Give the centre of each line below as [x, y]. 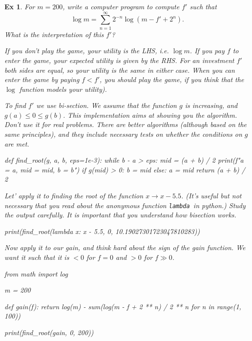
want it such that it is [37, 257]
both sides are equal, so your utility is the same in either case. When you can [120, 70]
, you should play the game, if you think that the [172, 79]
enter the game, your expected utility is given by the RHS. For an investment [119, 60]
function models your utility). [63, 89]
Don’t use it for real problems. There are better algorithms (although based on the [126, 124]
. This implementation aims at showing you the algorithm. [150, 115]
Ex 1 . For [20, 6]
